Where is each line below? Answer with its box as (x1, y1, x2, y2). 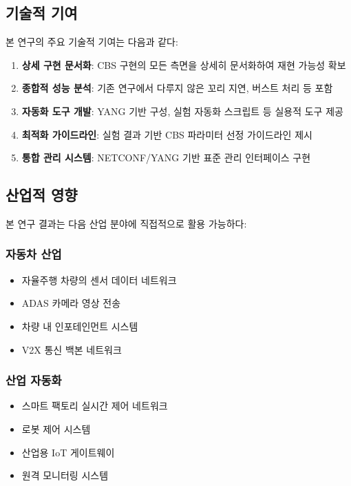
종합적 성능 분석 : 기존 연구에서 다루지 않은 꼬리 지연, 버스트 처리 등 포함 (21, 81, 333, 95)
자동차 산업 (6, 245, 62, 263)
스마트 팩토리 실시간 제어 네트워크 (21, 398, 168, 413)
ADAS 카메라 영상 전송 (21, 296, 121, 310)
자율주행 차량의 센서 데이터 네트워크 (21, 272, 177, 287)
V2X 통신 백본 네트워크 (21, 342, 122, 356)
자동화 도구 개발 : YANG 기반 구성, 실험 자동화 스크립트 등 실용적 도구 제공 (21, 103, 343, 118)
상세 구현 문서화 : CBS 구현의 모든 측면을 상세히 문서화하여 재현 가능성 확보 (21, 57, 346, 72)
